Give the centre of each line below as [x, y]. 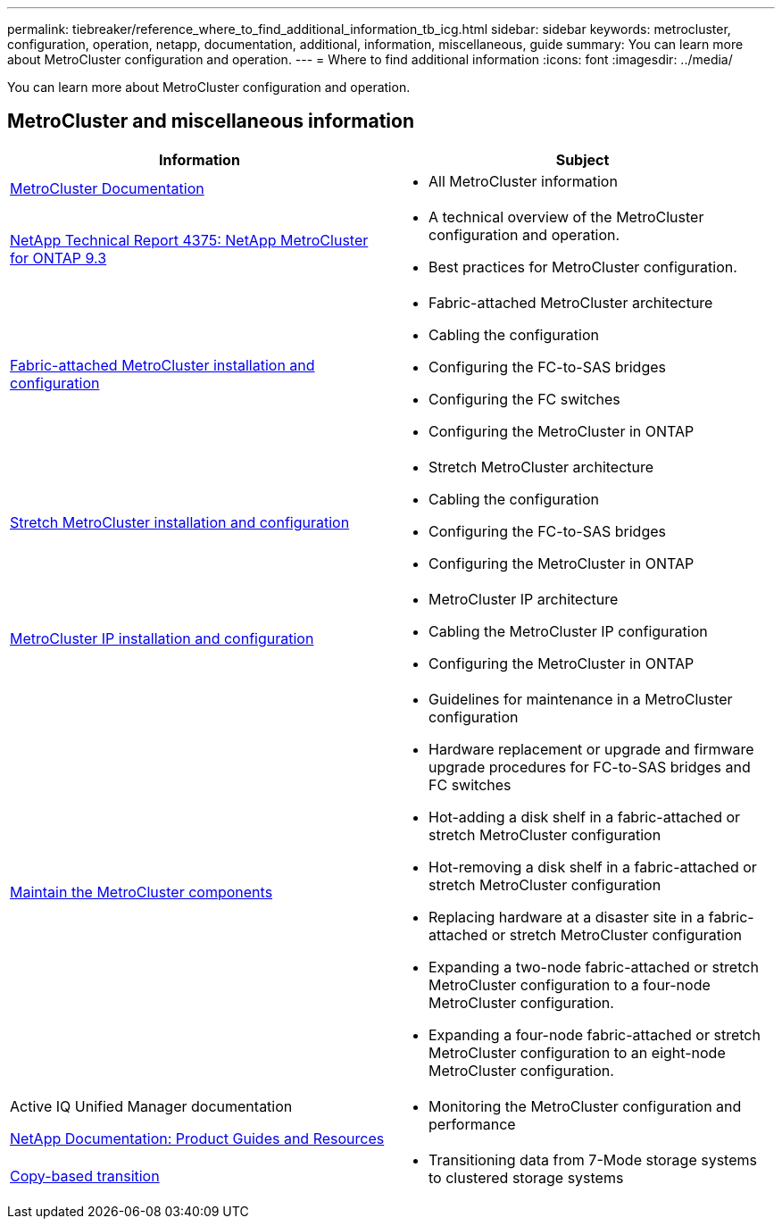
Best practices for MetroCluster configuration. [583, 267]
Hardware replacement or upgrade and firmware [591, 749]
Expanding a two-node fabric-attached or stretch [594, 967]
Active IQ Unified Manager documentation [151, 1106]
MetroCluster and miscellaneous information [211, 121]
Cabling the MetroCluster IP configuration [568, 631]
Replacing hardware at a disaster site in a [567, 917]
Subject [582, 159]
